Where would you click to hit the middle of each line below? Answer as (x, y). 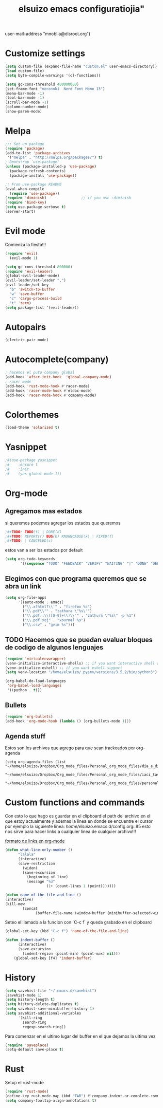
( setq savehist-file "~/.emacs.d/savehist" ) (51, 991)
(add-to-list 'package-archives (38, 153)
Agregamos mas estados (44, 511)
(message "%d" (41, 882)
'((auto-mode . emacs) (41, 602)
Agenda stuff (25, 736)
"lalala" (27, 855)
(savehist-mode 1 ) (24, 995)
